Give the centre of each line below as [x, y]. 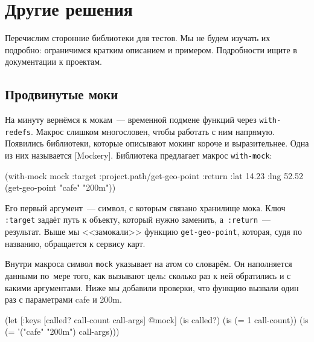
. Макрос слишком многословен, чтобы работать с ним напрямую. [152, 131]
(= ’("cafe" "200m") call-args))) [62, 331]
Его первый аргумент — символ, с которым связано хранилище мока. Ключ [145, 207]
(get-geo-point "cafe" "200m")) [60, 187]
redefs [18, 132]
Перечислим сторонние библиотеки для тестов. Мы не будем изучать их [138, 38]
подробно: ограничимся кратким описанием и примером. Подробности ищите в [151, 49]
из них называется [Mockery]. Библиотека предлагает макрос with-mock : [139, 155]
